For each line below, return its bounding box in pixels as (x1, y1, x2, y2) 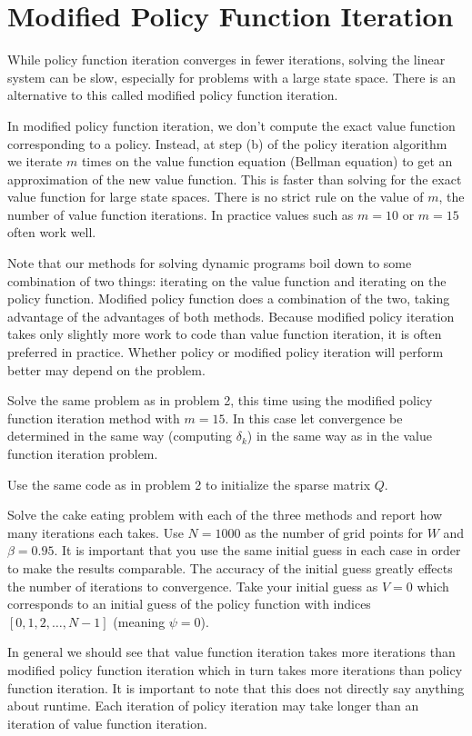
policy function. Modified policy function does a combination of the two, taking (7, 289, 450, 308)
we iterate (7, 152, 63, 171)
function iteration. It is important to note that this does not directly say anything (7, 678, 465, 697)
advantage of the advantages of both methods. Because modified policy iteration (7, 306, 455, 325)
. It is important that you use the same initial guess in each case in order (54, 541, 461, 560)
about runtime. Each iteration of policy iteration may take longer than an (7, 696, 419, 715)
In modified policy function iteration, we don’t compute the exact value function (7, 115, 456, 134)
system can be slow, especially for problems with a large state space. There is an (7, 67, 457, 86)
